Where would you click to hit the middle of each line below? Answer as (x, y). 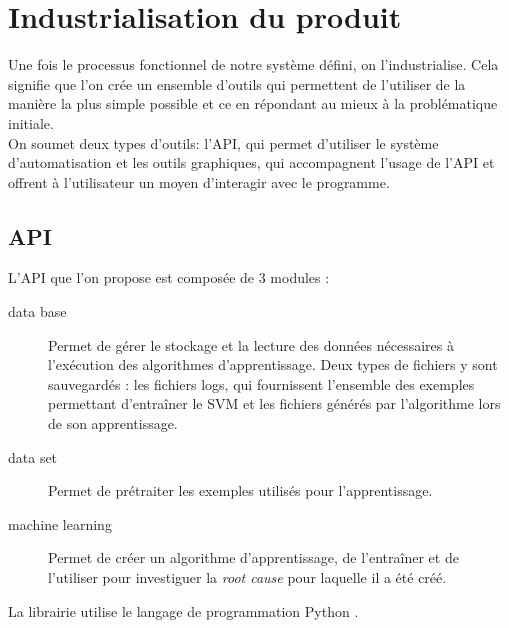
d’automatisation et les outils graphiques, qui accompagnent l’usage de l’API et (251, 162)
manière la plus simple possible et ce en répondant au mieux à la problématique (253, 103)
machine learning (60, 523)
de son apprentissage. (113, 423)
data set (33, 456)
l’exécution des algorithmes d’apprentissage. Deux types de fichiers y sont (273, 364)
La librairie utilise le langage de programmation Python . (183, 610)
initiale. (31, 122)
